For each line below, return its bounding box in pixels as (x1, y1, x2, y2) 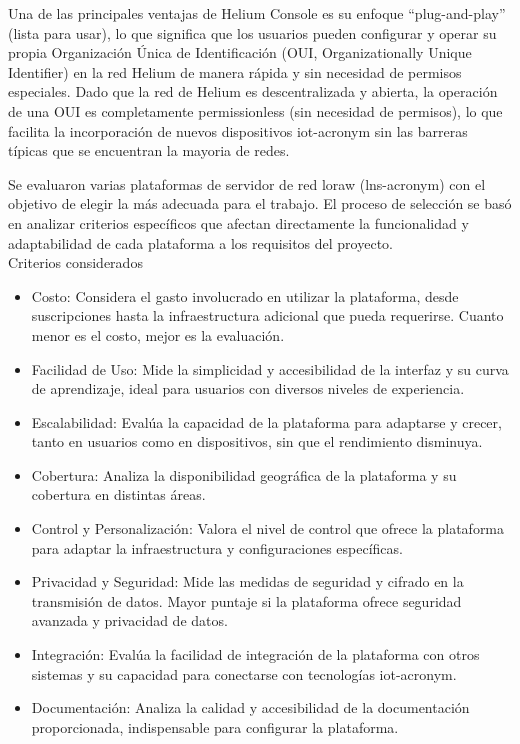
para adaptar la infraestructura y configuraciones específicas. (31, 537, 403, 558)
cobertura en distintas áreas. (31, 484, 206, 505)
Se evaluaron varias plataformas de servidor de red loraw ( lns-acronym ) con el (8, 173, 486, 194)
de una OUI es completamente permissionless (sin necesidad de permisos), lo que (8, 100, 503, 121)
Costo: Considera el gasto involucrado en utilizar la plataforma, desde (31, 285, 459, 306)
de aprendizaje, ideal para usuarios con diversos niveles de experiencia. (31, 378, 465, 399)
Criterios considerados (8, 252, 143, 273)
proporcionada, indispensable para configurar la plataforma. (31, 716, 399, 737)
